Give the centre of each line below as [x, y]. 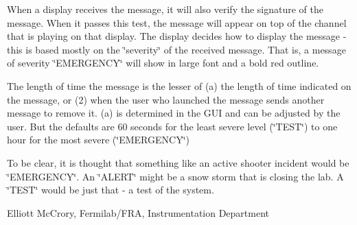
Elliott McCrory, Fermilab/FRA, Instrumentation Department [138, 212]
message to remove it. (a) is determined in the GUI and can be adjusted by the [174, 113]
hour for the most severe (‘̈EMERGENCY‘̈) [98, 140]
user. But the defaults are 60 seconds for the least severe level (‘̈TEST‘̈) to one [172, 126]
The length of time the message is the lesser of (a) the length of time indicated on [179, 85]
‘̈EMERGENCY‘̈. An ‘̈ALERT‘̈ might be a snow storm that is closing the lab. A [175, 176]
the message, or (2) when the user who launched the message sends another [166, 99]
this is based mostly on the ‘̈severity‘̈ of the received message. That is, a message [176, 49]
